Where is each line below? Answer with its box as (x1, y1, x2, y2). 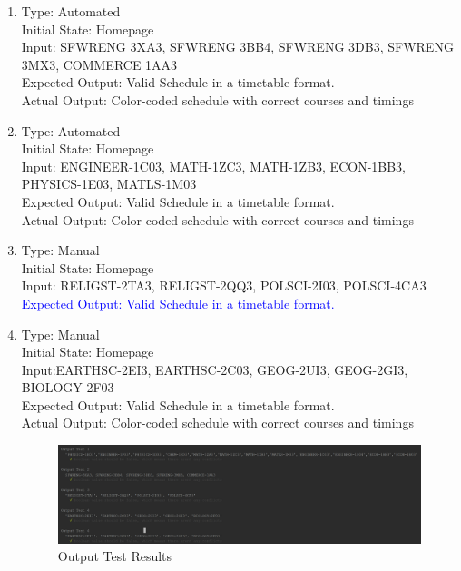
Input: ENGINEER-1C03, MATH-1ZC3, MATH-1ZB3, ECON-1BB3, (21, 156, 407, 175)
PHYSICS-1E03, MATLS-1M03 (21, 174, 197, 193)
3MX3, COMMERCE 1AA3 (21, 54, 178, 74)
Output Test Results (57, 546, 172, 566)
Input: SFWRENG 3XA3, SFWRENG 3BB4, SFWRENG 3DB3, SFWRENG (21, 37, 454, 56)
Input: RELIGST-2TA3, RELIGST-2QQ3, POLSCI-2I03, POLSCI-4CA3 (21, 276, 427, 295)
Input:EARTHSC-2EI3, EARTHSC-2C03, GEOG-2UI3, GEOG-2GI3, (21, 359, 408, 379)
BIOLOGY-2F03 (21, 378, 114, 397)
